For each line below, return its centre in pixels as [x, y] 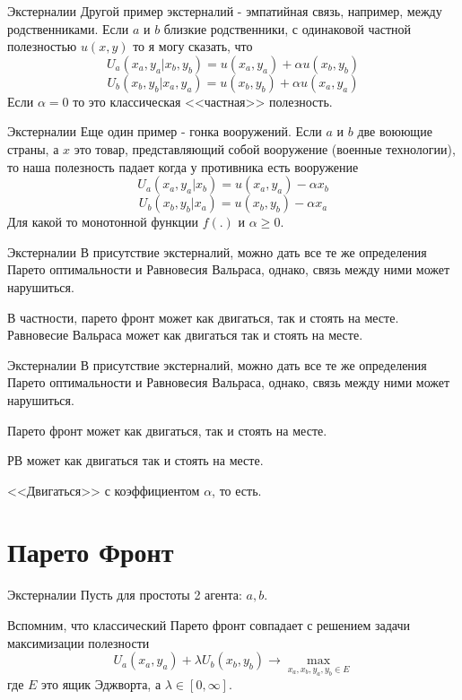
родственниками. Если [68, 28]
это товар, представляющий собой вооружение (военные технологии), [265, 148]
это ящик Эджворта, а [101, 684]
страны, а [33, 148]
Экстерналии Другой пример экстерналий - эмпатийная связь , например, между [225, 11]
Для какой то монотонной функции [103, 222]
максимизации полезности [78, 642]
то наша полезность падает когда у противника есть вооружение [183, 166]
